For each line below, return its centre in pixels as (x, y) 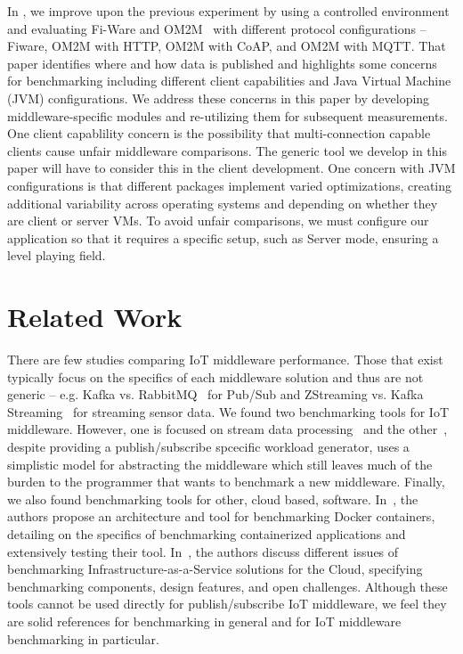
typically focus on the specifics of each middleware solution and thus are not (215, 376)
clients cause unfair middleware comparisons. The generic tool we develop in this (227, 150)
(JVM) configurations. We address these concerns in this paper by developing (219, 98)
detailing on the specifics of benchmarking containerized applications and (207, 533)
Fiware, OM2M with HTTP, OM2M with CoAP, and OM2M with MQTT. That (227, 46)
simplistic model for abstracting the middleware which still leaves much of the (220, 464)
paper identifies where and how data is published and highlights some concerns (222, 63)
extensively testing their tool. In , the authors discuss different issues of (203, 551)
